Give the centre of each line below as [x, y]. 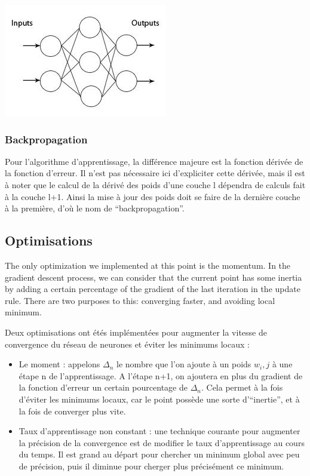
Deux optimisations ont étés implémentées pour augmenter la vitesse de [136, 332]
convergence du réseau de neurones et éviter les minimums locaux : [127, 344]
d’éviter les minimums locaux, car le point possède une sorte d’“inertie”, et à [159, 399]
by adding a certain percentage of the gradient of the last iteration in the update [153, 289]
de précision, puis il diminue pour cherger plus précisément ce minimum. [151, 466]
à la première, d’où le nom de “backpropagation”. [95, 208]
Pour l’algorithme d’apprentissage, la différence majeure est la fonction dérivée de [154, 161]
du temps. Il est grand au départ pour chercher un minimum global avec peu [159, 454]
